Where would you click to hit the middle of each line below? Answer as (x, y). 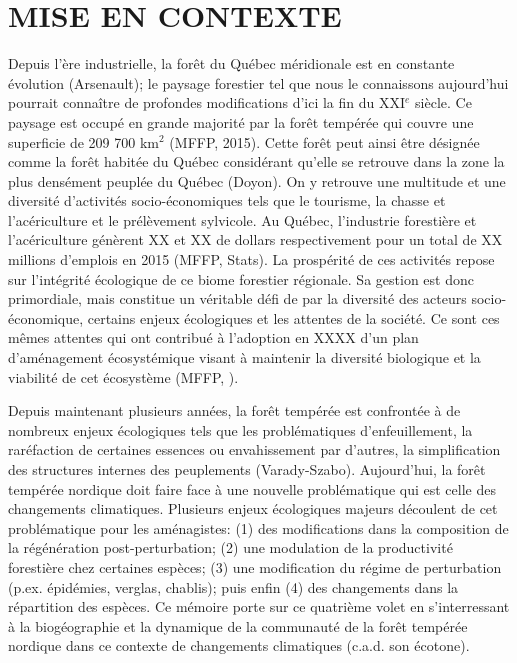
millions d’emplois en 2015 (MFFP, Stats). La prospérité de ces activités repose (251, 259)
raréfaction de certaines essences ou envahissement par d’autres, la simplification (254, 449)
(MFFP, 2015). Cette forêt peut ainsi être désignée (324, 141)
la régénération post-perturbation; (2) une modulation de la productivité (230, 547)
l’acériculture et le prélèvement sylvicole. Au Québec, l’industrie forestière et (242, 219)
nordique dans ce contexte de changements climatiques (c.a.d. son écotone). (239, 645)
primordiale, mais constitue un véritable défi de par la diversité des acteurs (237, 298)
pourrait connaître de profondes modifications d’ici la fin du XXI (207, 102)
